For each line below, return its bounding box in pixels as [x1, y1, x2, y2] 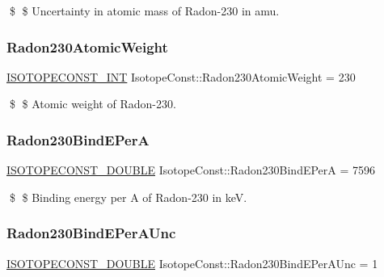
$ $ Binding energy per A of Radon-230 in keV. [9, 188, 247, 205]
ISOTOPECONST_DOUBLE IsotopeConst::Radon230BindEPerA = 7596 [6, 162, 376, 178]
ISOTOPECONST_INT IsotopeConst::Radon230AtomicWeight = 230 [6, 68, 356, 85]
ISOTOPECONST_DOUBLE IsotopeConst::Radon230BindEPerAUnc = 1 [6, 254, 378, 271]
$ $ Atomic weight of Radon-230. [9, 95, 176, 112]
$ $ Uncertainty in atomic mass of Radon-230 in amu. [9, 2, 280, 19]
